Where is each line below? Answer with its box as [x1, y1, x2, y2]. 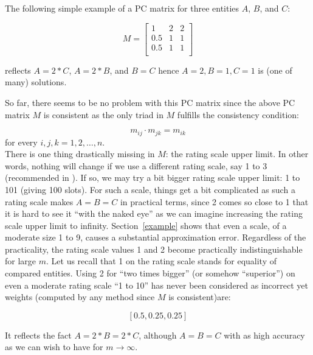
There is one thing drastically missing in [5, 147, 155, 160]
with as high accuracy [224, 328, 305, 341]
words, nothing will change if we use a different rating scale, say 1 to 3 [5, 159, 267, 172]
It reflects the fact [5, 328, 72, 341]
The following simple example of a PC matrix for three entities [5, 2, 239, 14]
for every [5, 135, 38, 148]
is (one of [258, 63, 292, 76]
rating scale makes [5, 195, 74, 208]
